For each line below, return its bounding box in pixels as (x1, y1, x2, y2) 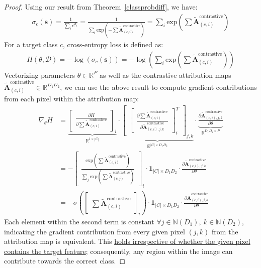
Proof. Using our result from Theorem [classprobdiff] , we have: (4, 2, 198, 12)
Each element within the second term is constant (4, 216, 154, 226)
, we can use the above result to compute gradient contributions (60, 81, 257, 92)
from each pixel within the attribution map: (4, 93, 139, 104)
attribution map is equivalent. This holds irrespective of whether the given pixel (4, 236, 250, 246)
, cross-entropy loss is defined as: (62, 39, 163, 49)
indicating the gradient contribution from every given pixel (4, 226, 185, 236)
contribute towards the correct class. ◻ (4, 255, 126, 266)
